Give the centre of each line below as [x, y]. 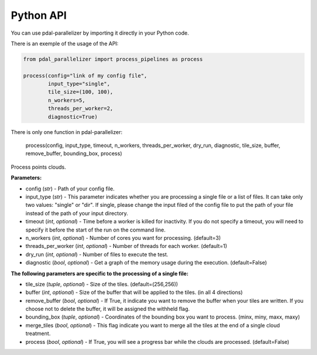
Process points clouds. [38, 167]
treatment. [38, 334]
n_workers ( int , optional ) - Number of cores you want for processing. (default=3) [123, 237]
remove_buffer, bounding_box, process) [74, 153]
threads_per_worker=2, [81, 108]
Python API [39, 15]
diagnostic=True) [73, 117]
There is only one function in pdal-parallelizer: [67, 132]
